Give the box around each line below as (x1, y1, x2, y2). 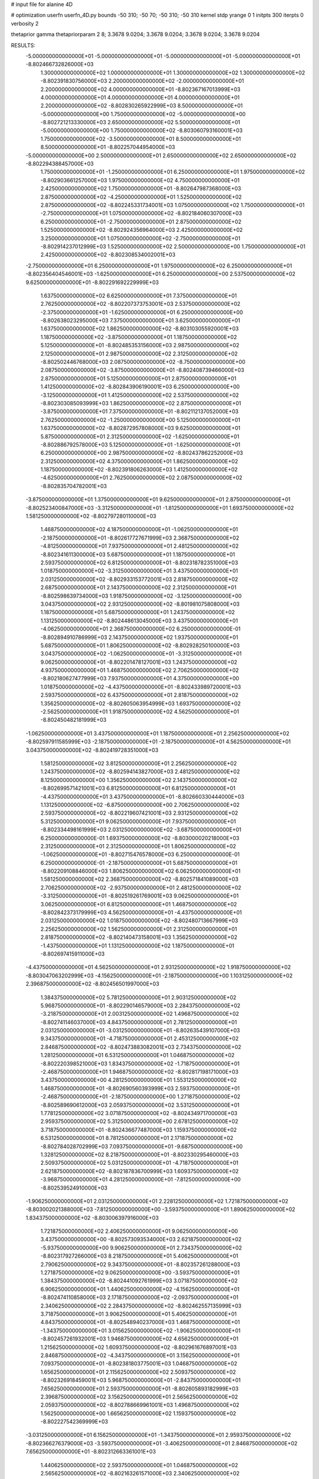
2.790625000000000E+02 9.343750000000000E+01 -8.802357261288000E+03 (40, 1261, 240, 1268)
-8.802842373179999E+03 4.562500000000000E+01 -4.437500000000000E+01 (40, 909, 242, 916)
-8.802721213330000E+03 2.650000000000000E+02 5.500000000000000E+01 (40, 119, 240, 126)
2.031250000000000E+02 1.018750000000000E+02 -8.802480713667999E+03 (40, 917, 239, 924)
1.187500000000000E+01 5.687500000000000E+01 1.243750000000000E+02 (40, 609, 235, 616)
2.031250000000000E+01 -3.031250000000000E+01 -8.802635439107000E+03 (40, 1027, 240, 1034)
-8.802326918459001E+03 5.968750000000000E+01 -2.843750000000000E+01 (40, 1377, 241, 1384)
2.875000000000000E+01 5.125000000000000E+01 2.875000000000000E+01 (40, 374, 236, 382)
